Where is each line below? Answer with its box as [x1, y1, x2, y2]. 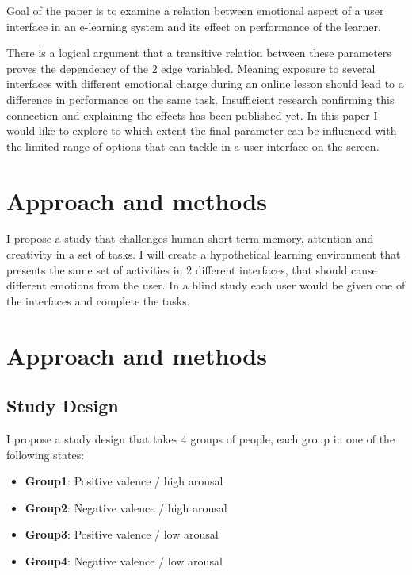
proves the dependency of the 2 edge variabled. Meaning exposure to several [6, 59, 376, 76]
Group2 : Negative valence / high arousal [25, 499, 227, 516]
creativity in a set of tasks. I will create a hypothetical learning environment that [6, 246, 401, 263]
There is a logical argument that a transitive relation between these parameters [6, 44, 391, 61]
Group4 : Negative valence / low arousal [25, 552, 223, 569]
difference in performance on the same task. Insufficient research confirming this [6, 90, 395, 107]
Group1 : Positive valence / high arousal [25, 473, 223, 489]
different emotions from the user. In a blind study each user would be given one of [6, 277, 406, 293]
